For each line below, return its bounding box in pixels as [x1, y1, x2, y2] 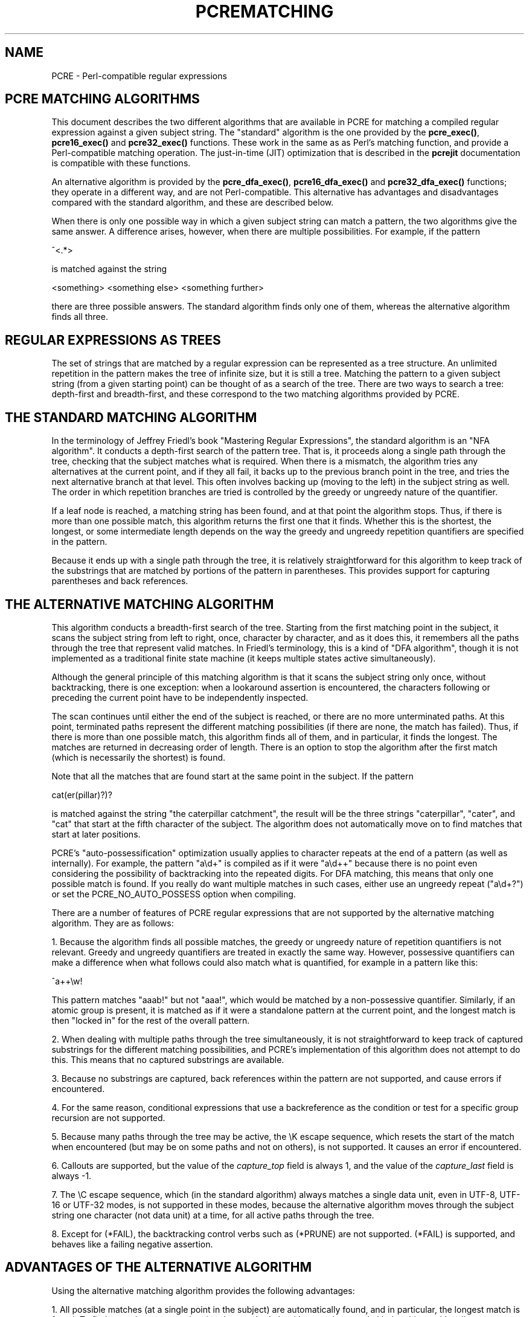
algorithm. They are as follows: [51, 917, 174, 928]
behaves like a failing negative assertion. [51, 1238, 213, 1249]
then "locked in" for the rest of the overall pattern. [51, 1015, 250, 1026]
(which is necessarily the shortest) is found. [51, 752, 226, 763]
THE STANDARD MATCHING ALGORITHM [5, 409, 257, 425]
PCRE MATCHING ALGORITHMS [5, 91, 200, 107]
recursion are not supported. [51, 1112, 165, 1123]
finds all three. [51, 311, 108, 322]
